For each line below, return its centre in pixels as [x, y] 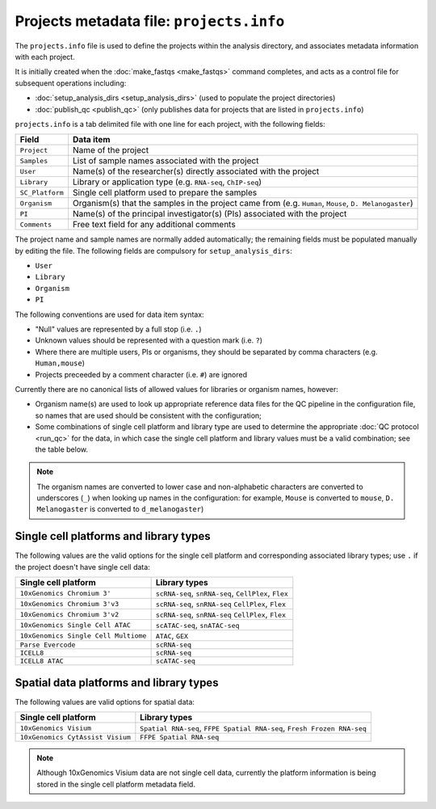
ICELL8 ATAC [42, 662]
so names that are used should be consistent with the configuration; [149, 415]
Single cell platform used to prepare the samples [165, 192]
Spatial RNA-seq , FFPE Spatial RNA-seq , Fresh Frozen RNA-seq [254, 728]
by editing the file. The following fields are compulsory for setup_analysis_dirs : [153, 251]
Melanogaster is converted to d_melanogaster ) [120, 509]
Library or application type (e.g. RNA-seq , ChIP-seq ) [168, 182]
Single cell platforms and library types [113, 536]
